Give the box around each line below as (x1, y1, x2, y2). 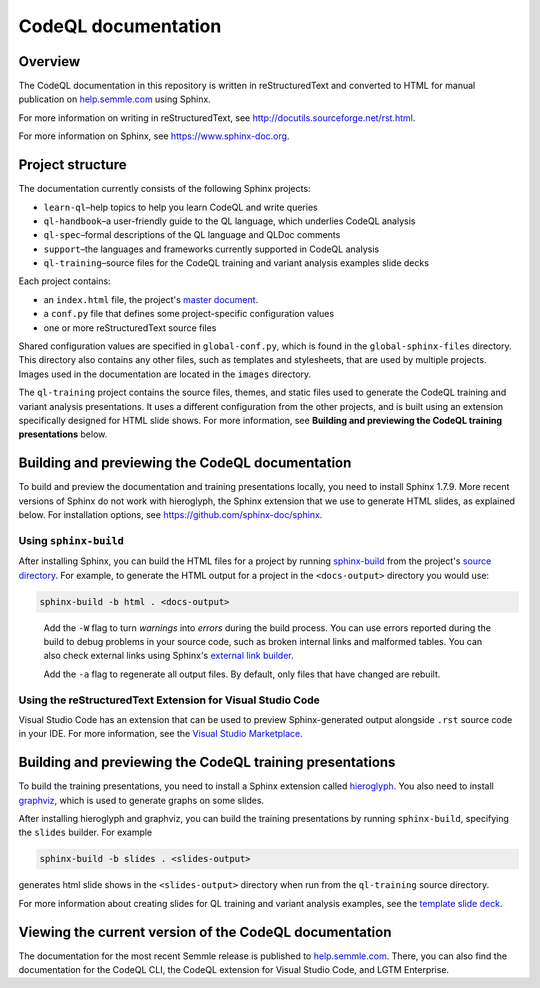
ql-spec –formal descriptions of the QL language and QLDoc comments (43, 229, 341, 241)
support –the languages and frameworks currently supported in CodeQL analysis (43, 243, 380, 255)
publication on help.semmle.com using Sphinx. (18, 93, 212, 105)
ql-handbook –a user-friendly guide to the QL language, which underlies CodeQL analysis (43, 215, 416, 227)
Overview (18, 53, 81, 70)
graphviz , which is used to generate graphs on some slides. (18, 794, 265, 806)
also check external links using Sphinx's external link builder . (43, 650, 294, 662)
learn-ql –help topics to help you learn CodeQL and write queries (43, 201, 319, 213)
